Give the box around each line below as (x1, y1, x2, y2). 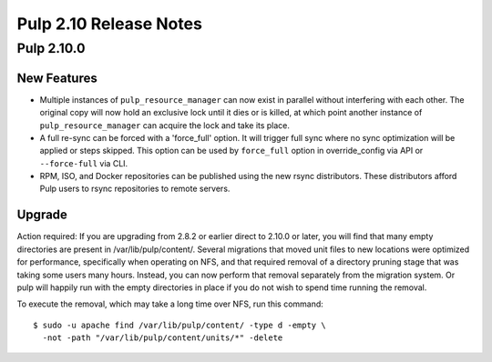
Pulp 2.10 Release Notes (16, 14, 202, 34)
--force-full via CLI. (39, 157, 128, 168)
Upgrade (16, 207, 68, 223)
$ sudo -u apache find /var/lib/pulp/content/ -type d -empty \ (33, 319, 327, 330)
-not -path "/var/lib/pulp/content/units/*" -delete (42, 333, 283, 343)
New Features (16, 70, 97, 85)
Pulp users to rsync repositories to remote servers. (39, 183, 231, 195)
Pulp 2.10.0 (16, 40, 86, 56)
